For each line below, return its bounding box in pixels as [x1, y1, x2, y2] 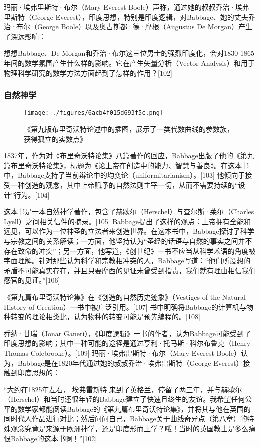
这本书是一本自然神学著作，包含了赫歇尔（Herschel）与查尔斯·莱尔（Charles [4, 206, 254, 217]
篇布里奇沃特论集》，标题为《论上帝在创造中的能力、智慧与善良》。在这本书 [4, 160, 249, 170]
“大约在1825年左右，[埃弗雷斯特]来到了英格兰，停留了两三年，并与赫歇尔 [4, 384, 242, 394]
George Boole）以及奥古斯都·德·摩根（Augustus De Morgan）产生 [37, 21, 252, 32]
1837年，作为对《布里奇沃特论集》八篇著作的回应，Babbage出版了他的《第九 [4, 150, 254, 161]
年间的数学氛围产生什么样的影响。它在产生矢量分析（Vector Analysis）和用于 [4, 57, 255, 68]
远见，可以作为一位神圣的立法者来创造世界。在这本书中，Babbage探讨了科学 [4, 226, 254, 236]
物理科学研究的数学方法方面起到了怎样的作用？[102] [4, 67, 172, 78]
